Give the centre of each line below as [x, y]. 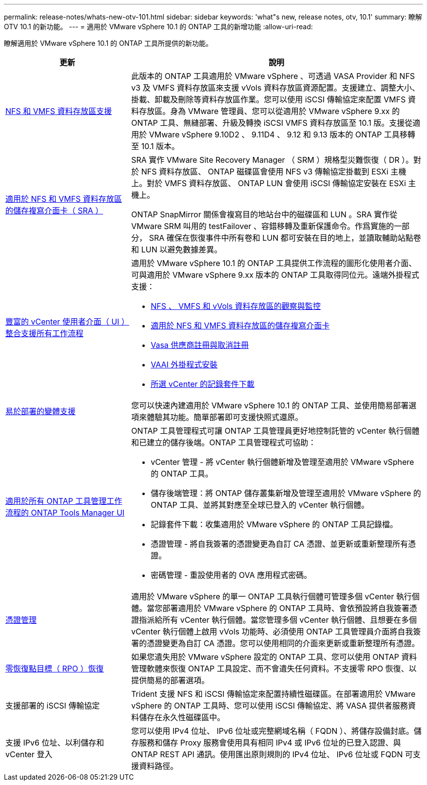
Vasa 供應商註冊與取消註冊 [200, 345]
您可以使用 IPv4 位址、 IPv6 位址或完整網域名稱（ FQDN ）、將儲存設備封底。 [272, 731]
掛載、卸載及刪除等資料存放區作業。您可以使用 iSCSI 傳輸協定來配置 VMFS [269, 99]
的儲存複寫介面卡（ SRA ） [54, 211]
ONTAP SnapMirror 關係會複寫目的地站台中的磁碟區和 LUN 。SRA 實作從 [264, 214]
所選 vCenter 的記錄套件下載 [203, 384]
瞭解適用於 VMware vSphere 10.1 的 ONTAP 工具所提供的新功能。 [108, 43]
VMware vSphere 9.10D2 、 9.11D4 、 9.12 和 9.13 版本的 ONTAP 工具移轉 [282, 134]
